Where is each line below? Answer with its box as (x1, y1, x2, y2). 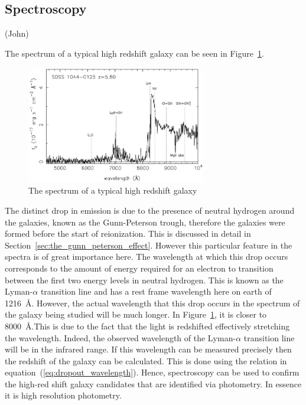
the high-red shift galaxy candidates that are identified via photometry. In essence (5, 377, 302, 390)
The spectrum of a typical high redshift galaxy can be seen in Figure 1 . (5, 47, 264, 59)
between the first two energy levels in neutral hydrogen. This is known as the (5, 273, 284, 286)
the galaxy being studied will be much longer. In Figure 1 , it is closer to (5, 308, 267, 321)
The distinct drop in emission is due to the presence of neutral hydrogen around (5, 204, 295, 216)
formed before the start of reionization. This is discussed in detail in (5, 227, 251, 240)
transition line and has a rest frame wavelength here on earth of (40, 285, 272, 298)
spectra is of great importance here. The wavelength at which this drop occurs (5, 250, 288, 263)
